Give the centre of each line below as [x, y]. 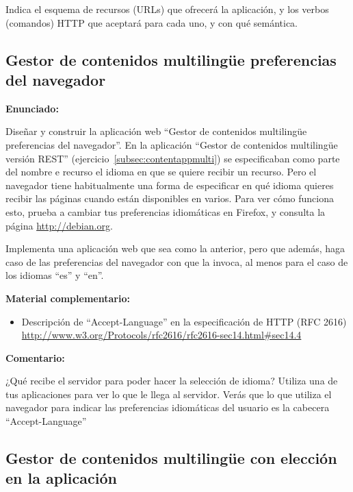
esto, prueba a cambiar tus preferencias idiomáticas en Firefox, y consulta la [166, 211]
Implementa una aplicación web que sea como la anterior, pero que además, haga [175, 248]
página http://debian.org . [59, 225]
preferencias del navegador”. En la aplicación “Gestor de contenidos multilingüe [172, 144]
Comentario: [35, 357]
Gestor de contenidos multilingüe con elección [171, 458]
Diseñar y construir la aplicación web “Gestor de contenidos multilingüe [156, 131]
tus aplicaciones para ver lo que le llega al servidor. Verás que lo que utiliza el [169, 394]
